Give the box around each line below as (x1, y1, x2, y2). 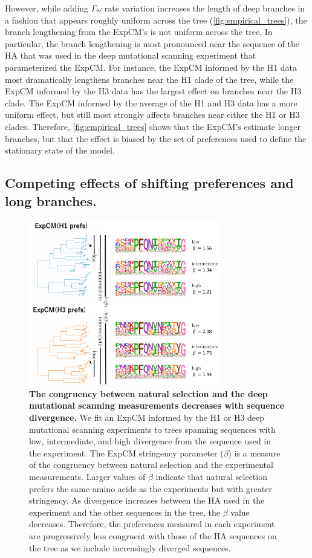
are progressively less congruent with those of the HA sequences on (29, 530, 277, 542)
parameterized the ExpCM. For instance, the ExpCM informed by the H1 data (5, 60, 297, 73)
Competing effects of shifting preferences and (5, 174, 294, 192)
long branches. (5, 191, 97, 210)
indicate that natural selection (155, 470, 267, 483)
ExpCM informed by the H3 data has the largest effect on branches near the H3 (5, 85, 302, 97)
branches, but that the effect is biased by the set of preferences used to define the (5, 132, 307, 144)
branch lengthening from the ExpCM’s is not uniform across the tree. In (5, 25, 273, 38)
